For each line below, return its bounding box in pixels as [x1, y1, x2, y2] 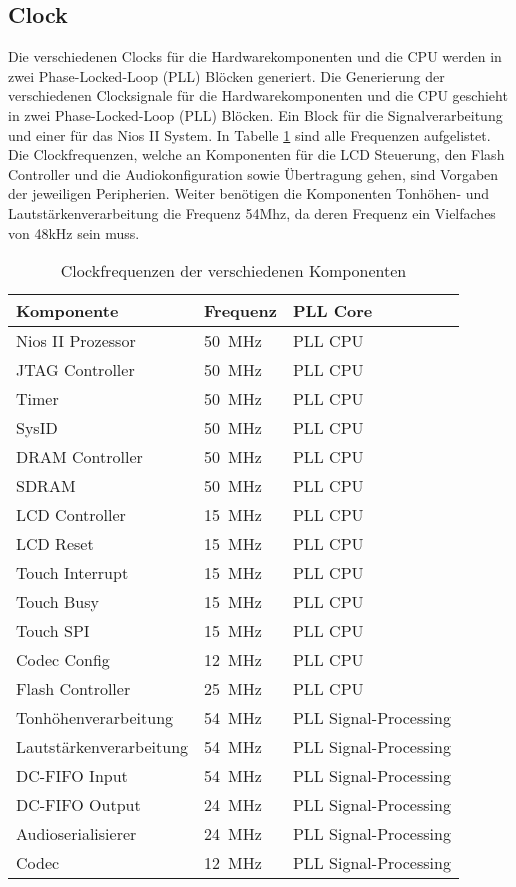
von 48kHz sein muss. [8, 222, 140, 243]
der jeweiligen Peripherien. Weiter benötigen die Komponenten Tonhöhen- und [8, 183, 490, 204]
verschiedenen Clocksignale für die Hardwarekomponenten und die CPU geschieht [8, 85, 508, 106]
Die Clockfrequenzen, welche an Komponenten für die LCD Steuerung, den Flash [8, 144, 505, 165]
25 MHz [204, 677, 262, 701]
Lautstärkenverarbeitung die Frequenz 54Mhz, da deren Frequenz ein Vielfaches [8, 202, 496, 223]
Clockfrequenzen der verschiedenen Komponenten [60, 259, 407, 283]
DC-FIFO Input [16, 764, 128, 788]
